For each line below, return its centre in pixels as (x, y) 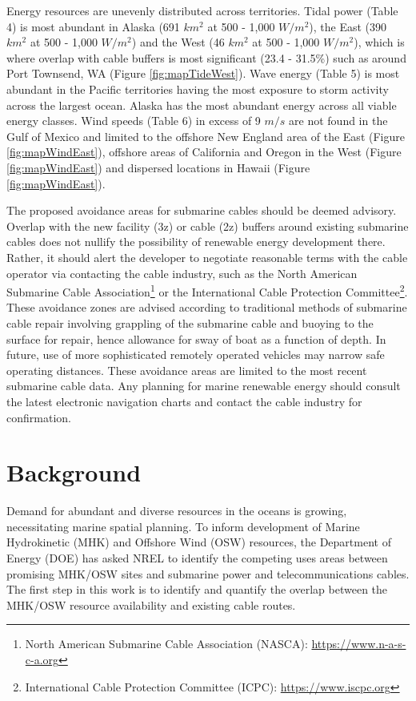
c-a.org (42, 659)
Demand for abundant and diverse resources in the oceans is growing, (177, 511)
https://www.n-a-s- (359, 644)
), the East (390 (348, 26)
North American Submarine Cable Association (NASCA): (166, 644)
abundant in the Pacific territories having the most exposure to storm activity (198, 89)
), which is (379, 42)
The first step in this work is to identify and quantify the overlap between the (197, 589)
